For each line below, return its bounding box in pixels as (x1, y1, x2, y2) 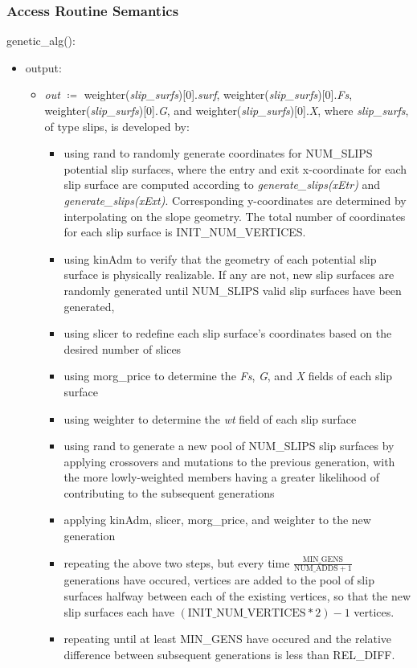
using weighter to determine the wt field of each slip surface (63, 410, 357, 427)
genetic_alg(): (6, 32, 76, 49)
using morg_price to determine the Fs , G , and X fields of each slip (63, 367, 393, 384)
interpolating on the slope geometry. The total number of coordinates (63, 207, 406, 224)
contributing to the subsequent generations (63, 484, 275, 501)
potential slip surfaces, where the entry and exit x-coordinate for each (63, 160, 407, 177)
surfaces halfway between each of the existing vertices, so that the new (63, 588, 411, 604)
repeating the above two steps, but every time (63, 554, 290, 571)
